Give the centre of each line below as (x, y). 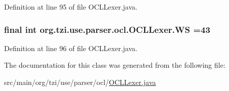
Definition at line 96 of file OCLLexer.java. (71, 48)
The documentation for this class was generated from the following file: (115, 65)
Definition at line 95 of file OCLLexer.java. (71, 7)
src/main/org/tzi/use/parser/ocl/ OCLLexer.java (80, 82)
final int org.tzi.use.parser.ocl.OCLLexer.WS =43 (107, 29)
